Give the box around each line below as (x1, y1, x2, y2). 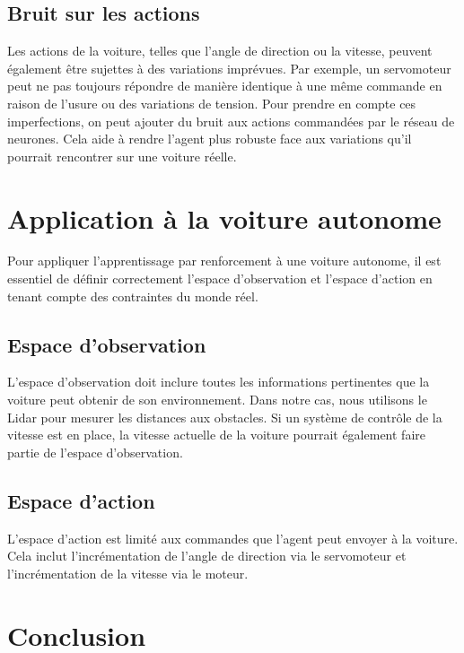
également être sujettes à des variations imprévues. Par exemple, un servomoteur (7, 58, 451, 77)
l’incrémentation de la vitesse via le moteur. (7, 563, 249, 582)
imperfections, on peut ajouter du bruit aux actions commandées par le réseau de (7, 111, 455, 130)
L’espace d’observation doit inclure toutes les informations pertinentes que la (7, 372, 430, 391)
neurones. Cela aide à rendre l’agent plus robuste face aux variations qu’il (7, 129, 412, 148)
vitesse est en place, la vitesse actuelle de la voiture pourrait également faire (7, 425, 425, 444)
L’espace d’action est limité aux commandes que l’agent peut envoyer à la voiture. (7, 528, 459, 547)
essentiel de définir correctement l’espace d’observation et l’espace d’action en (7, 269, 433, 288)
